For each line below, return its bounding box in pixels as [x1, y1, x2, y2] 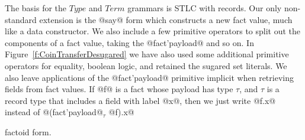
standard [5, 13, 37, 25]
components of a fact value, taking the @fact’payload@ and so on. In [5, 36, 254, 48]
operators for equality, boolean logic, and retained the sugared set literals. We [5, 59, 287, 71]
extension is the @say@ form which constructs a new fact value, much [39, 13, 293, 25]
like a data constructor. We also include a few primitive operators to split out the [5, 25, 301, 37]
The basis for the [5, 2, 67, 14]
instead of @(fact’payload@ [5, 106, 103, 118]
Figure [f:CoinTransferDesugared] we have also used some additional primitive [5, 48, 289, 60]
